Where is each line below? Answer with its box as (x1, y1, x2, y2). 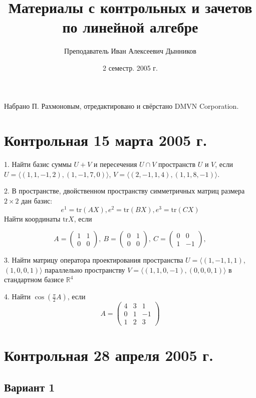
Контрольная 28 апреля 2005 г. (4, 345, 213, 365)
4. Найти (4, 291, 31, 302)
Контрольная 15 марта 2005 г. (4, 130, 207, 150)
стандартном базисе (4, 274, 64, 285)
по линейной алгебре (62, 17, 198, 37)
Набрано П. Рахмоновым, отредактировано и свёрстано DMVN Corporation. (4, 100, 239, 111)
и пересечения (94, 159, 137, 169)
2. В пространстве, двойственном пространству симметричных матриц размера (4, 185, 245, 196)
